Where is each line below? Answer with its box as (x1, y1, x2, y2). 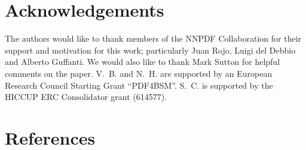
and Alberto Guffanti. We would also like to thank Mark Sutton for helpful (5, 55, 280, 68)
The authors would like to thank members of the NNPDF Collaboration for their (5, 32, 302, 45)
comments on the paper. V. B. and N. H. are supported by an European (5, 67, 273, 79)
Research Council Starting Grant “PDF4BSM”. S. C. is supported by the (5, 79, 273, 91)
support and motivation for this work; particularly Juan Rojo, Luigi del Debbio (5, 43, 296, 56)
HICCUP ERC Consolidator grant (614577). (5, 90, 167, 103)
